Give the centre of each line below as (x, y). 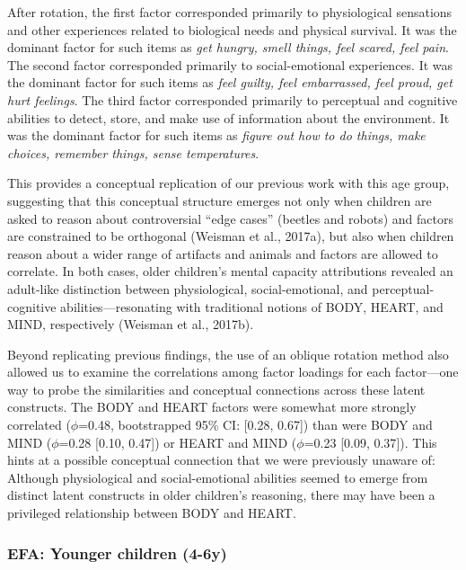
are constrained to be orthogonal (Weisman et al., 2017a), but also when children (231, 236)
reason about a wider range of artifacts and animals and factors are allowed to (223, 253)
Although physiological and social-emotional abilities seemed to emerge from (218, 477)
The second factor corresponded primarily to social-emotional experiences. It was (230, 64)
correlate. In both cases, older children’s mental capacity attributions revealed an (230, 271)
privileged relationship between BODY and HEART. (152, 513)
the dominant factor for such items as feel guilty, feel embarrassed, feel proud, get (230, 82)
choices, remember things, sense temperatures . (133, 152)
